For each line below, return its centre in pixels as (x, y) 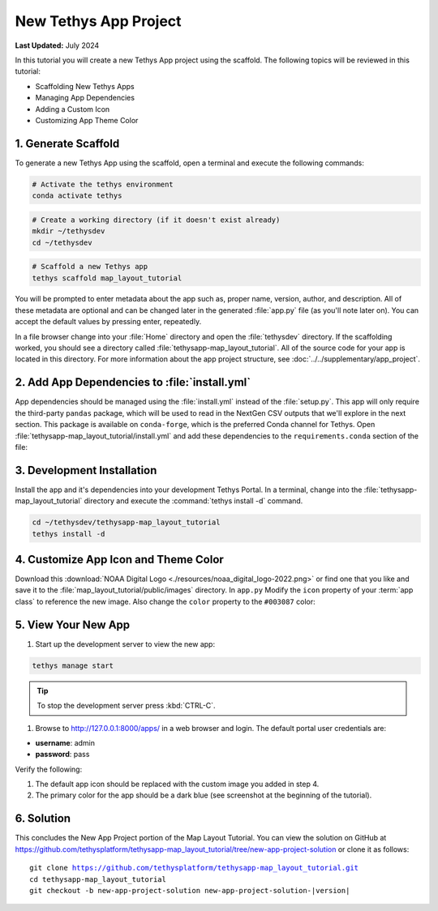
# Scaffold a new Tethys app (90, 267)
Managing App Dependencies (85, 98)
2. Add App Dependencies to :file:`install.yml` (133, 382)
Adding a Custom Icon (73, 109)
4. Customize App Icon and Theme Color (120, 559)
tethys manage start (73, 665)
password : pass (62, 755)
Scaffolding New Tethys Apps (85, 86)
